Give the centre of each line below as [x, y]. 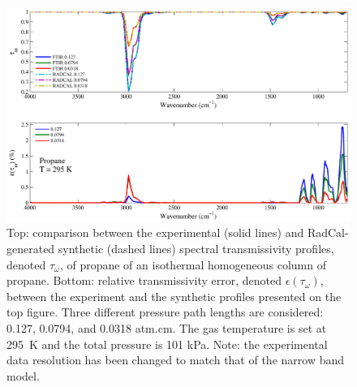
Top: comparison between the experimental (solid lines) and [155, 232]
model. [23, 375]
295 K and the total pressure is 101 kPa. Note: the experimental [167, 344]
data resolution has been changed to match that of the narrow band [176, 360]
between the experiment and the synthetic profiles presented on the [174, 296]
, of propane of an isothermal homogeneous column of [193, 264]
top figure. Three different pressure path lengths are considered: [165, 312]
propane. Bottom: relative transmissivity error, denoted [144, 280]
